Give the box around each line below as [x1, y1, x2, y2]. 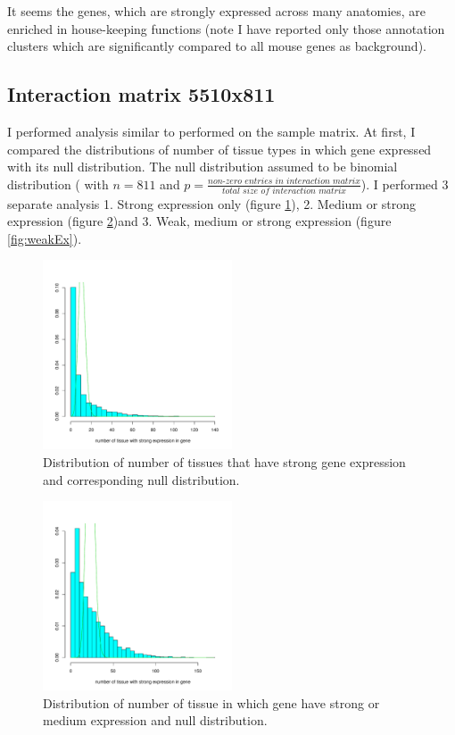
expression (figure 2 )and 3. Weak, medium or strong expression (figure [7, 212, 392, 230]
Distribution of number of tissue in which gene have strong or [43, 693, 380, 712]
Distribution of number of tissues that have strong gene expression [43, 452, 406, 471]
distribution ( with [7, 174, 109, 193]
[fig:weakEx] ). [7, 229, 82, 247]
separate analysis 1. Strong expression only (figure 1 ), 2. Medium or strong [7, 194, 417, 213]
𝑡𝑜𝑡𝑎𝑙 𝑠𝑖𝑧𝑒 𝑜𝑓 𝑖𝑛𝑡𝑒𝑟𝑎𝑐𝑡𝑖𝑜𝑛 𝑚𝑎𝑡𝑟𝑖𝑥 [221, 186, 346, 196]
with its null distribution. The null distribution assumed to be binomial [7, 157, 398, 176]
